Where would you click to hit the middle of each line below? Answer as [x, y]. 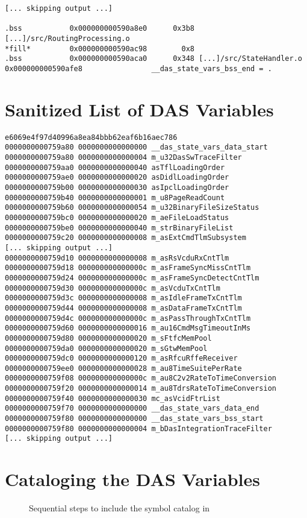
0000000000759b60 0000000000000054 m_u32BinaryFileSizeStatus [132, 208]
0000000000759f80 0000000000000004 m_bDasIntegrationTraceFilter [138, 428]
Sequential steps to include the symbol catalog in [119, 508]
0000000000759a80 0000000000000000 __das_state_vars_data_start [136, 147]
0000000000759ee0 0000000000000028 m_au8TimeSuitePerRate [123, 368]
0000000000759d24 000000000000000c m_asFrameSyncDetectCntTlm [132, 278]
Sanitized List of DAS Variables [139, 109]
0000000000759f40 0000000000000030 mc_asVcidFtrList [113, 398]
